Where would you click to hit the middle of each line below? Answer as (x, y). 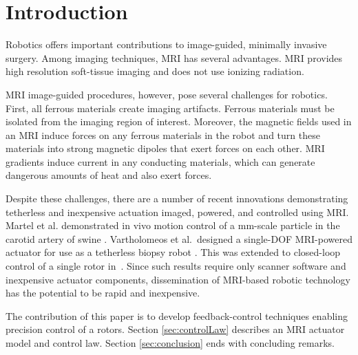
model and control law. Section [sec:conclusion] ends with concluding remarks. (170, 343)
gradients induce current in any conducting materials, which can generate (160, 161)
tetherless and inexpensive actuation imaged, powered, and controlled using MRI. (177, 212)
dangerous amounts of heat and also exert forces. (109, 175)
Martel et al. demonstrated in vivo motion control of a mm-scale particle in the (173, 225)
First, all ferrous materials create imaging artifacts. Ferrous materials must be (170, 108)
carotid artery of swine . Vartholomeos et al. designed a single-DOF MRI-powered (179, 238)
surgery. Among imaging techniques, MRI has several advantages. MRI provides (174, 57)
